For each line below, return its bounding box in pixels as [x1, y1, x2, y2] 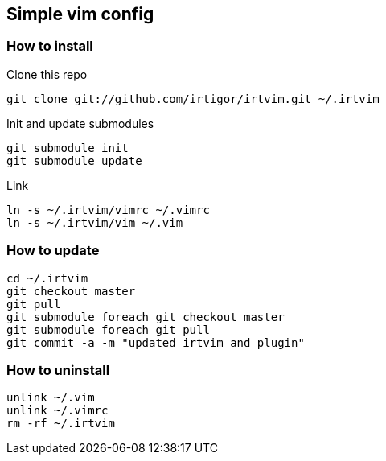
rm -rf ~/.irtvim [6, 417, 115, 430]
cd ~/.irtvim [6, 271, 88, 285]
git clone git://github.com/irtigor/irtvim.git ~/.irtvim [6, 92, 380, 105]
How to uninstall [6, 361, 110, 378]
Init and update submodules [6, 116, 154, 130]
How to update [6, 242, 100, 259]
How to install [6, 38, 93, 55]
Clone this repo [6, 67, 88, 81]
